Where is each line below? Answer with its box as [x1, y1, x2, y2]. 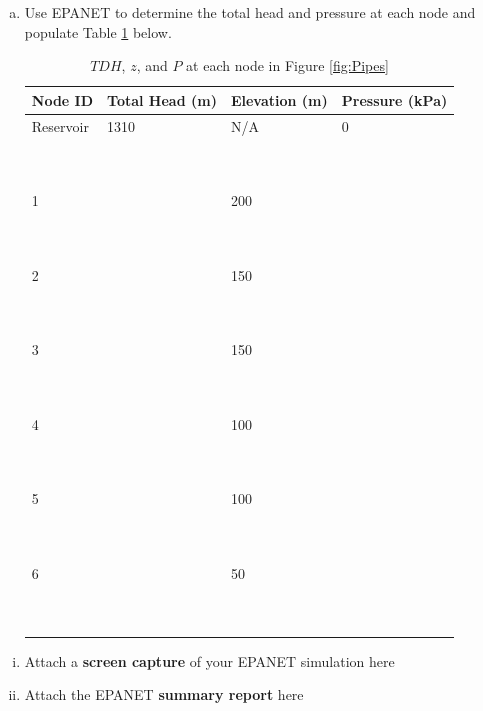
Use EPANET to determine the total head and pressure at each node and [24, 2, 476, 22]
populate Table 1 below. [24, 21, 172, 42]
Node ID [31, 89, 94, 110]
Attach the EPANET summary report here [24, 684, 304, 705]
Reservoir [31, 115, 89, 136]
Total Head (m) [107, 89, 217, 110]
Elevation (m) [230, 89, 328, 110]
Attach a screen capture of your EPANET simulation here [24, 650, 395, 671]
